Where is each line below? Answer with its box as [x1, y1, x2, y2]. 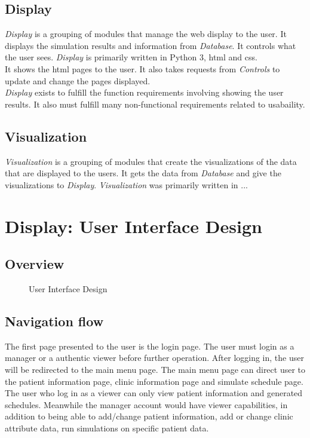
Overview [5, 255, 65, 273]
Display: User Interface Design [5, 213, 262, 238]
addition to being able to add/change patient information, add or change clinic [5, 410, 293, 422]
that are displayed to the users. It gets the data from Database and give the [5, 167, 281, 179]
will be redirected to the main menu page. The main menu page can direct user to [5, 363, 306, 375]
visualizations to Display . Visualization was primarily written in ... [5, 178, 248, 191]
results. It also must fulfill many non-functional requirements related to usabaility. [5, 97, 305, 110]
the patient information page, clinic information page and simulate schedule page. [5, 375, 303, 387]
